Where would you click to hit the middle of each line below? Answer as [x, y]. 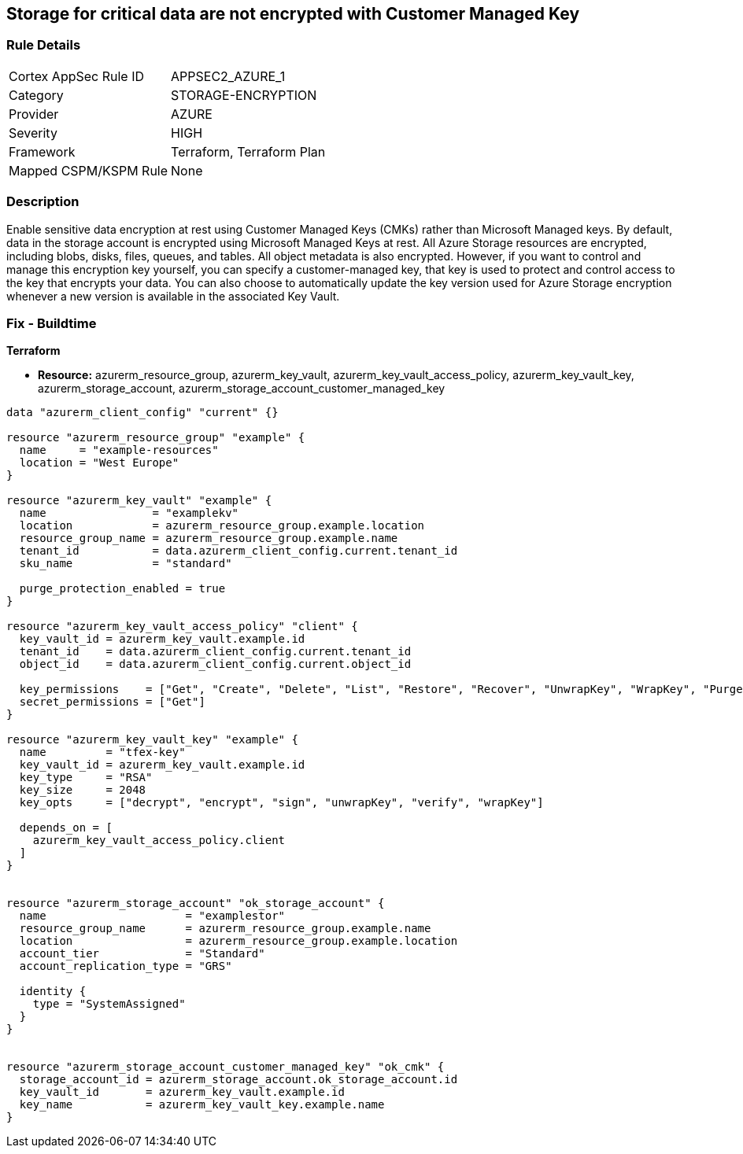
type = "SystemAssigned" [109, 1004]
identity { [53, 992]
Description [43, 202]
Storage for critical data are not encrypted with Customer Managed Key [293, 14]
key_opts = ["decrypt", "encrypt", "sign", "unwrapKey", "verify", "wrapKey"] [281, 803]
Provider [34, 114]
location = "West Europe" [99, 463]
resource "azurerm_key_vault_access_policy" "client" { [182, 627]
